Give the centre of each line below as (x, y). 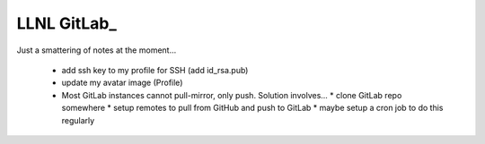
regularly (78, 120)
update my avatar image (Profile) (122, 83)
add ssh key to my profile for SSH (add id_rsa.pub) (155, 70)
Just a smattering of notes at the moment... (97, 50)
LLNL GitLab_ (66, 23)
